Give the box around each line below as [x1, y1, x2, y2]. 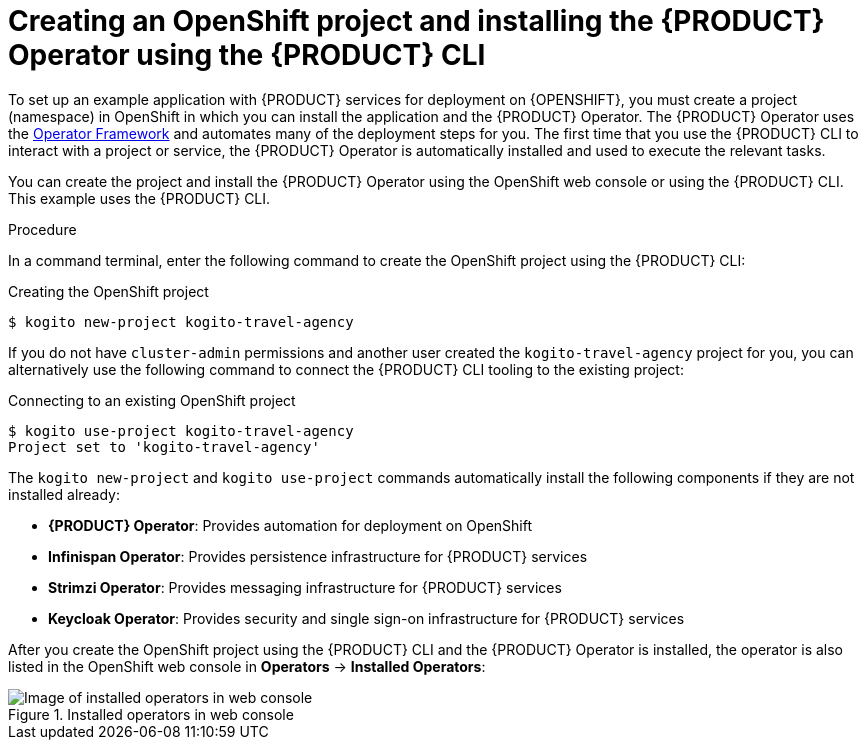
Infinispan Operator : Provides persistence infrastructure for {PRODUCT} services [48, 547, 588, 565]
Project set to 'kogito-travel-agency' [8, 438, 320, 455]
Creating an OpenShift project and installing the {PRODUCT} [8, 4, 825, 38]
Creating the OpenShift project [8, 282, 209, 300]
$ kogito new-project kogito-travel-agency [8, 313, 354, 330]
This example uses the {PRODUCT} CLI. [8, 189, 271, 207]
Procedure [8, 220, 77, 238]
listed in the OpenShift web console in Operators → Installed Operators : [8, 657, 486, 675]
